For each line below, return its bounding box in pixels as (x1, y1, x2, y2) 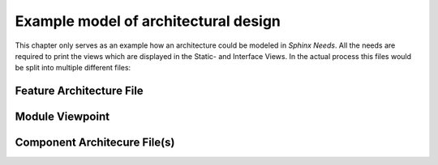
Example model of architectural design (15, 12, 281, 30)
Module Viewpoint (15, 110, 109, 124)
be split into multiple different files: (15, 63, 131, 73)
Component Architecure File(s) (15, 136, 175, 150)
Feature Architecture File (15, 84, 144, 98)
